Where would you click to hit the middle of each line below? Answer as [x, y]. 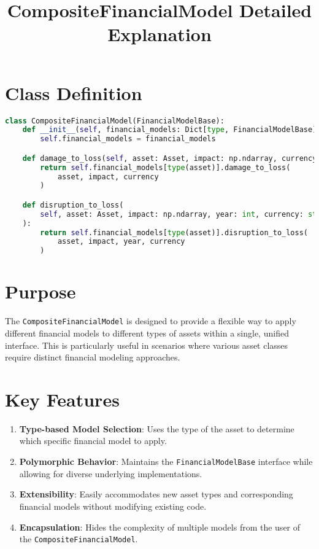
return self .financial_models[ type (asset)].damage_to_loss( [165, 167]
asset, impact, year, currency [121, 242]
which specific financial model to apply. [93, 441]
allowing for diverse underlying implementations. [111, 473]
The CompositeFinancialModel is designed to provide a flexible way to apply [151, 321]
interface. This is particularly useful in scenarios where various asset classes [147, 345]
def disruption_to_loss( [73, 205]
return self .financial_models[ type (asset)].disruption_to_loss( [174, 232]
